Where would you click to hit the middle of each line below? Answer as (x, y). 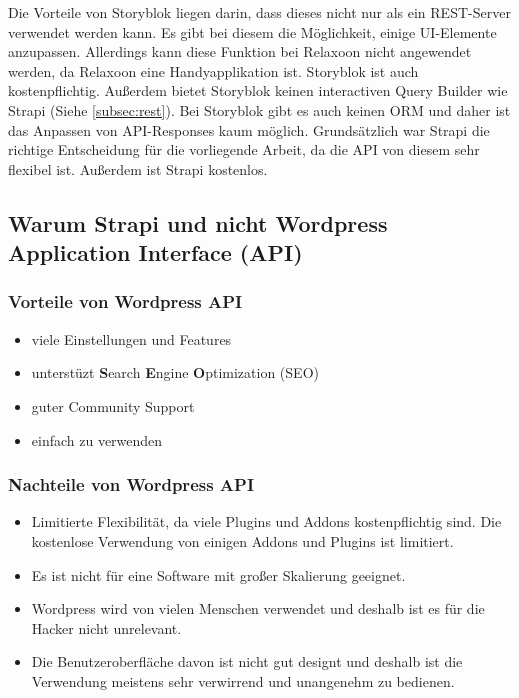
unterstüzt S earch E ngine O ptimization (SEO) (175, 372)
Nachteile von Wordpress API (131, 484)
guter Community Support (113, 405)
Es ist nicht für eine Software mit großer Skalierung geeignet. (218, 574)
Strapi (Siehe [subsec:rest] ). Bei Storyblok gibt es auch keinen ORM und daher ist (259, 109)
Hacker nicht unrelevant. (106, 627)
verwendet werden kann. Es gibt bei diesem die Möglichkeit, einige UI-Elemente (252, 31)
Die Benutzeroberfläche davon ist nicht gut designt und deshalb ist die (247, 661)
